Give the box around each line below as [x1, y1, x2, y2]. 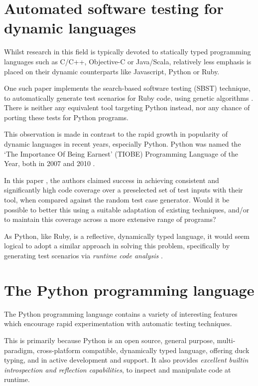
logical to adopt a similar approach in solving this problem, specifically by [4, 240, 230, 251]
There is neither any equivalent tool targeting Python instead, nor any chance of [4, 102, 250, 113]
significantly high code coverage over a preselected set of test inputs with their [4, 185, 243, 195]
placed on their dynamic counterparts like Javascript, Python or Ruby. [4, 66, 220, 76]
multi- [217, 335, 236, 345]
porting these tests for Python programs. [4, 112, 129, 122]
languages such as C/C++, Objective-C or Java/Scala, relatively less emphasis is [4, 56, 252, 66]
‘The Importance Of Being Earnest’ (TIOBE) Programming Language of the [4, 148, 239, 159]
